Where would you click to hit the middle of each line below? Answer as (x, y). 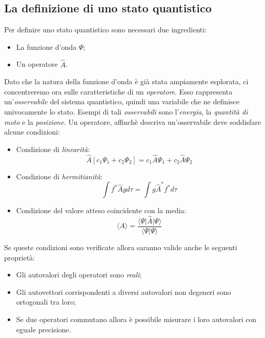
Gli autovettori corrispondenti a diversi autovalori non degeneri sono (124, 292)
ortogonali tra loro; (46, 302)
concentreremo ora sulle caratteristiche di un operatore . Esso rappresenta (118, 91)
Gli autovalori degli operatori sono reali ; (79, 275)
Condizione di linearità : (53, 149)
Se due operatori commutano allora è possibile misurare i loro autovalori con (136, 319)
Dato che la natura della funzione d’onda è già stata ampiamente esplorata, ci (126, 81)
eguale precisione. (44, 329)
